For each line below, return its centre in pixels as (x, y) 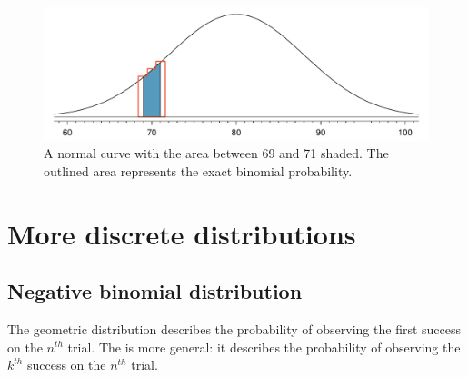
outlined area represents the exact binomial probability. (198, 170)
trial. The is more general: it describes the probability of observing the (264, 347)
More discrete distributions (182, 233)
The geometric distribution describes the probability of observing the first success (234, 328)
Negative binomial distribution (155, 291)
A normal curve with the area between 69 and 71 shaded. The (216, 153)
